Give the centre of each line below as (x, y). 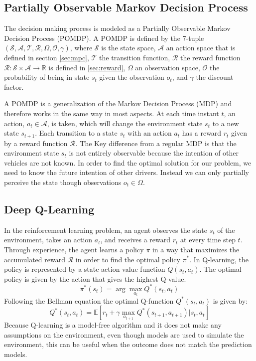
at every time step (208, 240)
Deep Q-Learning (49, 209)
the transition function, (135, 57)
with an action (150, 133)
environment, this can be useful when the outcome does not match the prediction (128, 344)
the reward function (210, 57)
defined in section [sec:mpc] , (47, 57)
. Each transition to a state (76, 133)
